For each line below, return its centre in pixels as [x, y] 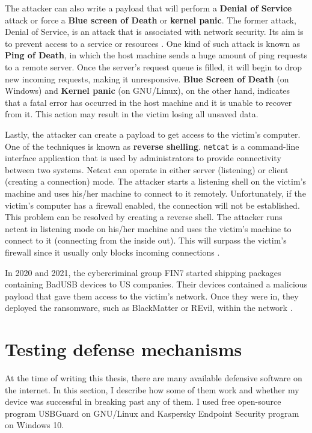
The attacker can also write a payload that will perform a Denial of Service [148, 8]
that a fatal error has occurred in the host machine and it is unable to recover [148, 102]
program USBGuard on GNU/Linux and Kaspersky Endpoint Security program [152, 413]
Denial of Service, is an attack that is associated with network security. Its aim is [154, 32]
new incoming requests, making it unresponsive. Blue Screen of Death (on [147, 78]
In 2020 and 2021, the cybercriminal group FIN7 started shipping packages [143, 272]
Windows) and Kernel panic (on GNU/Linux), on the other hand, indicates [148, 91]
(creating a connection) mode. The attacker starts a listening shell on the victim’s [155, 181]
